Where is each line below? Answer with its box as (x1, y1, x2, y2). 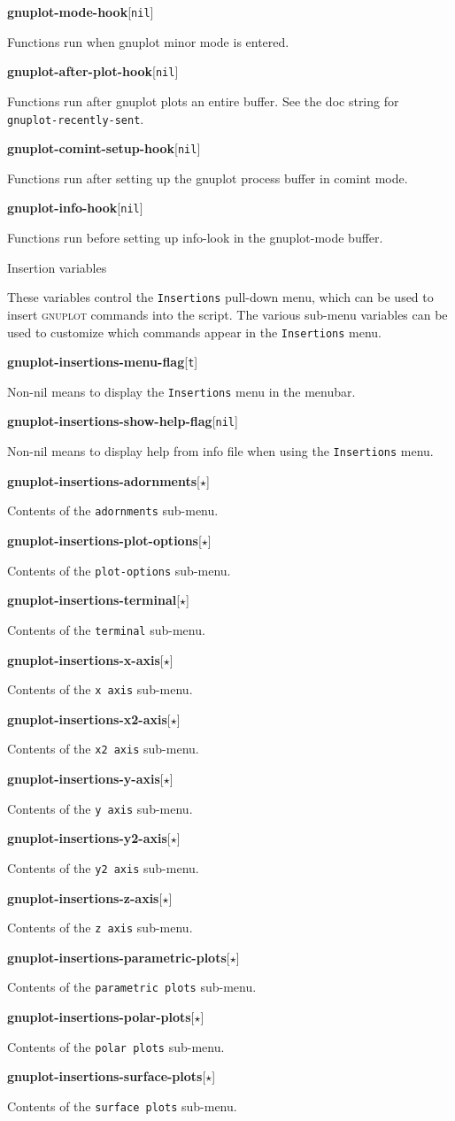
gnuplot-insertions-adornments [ (7, 471, 201, 490)
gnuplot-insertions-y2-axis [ (7, 829, 171, 847)
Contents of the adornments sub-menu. (7, 501, 219, 520)
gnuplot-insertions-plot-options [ (7, 531, 202, 550)
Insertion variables (7, 258, 107, 276)
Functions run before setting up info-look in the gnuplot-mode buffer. (7, 228, 383, 247)
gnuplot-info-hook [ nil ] (7, 198, 143, 217)
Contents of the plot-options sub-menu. (7, 560, 231, 579)
